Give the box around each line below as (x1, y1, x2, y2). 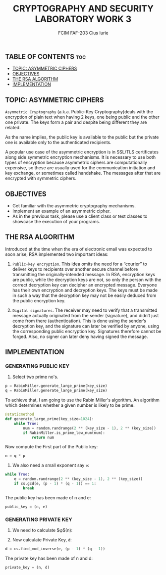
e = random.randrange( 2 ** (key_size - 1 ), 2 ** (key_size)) (14, 477, 143, 481)
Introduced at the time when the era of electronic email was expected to (5, 246, 153, 252)
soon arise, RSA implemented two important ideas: (5, 251, 109, 257)
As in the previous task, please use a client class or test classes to (12, 213, 148, 219)
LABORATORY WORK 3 (35, 13, 132, 25)
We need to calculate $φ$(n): (12, 527, 73, 533)
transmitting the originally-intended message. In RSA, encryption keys (12, 271, 155, 277)
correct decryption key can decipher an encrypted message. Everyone (12, 282, 157, 287)
